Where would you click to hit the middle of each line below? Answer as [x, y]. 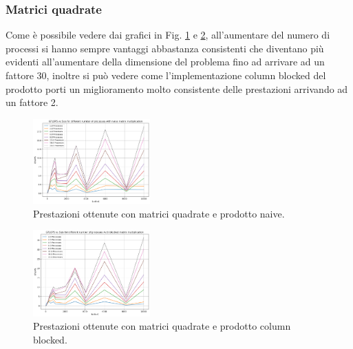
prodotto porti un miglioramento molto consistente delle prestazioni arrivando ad [177, 88]
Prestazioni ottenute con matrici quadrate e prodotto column [162, 326]
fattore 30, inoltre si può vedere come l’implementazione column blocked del [166, 75]
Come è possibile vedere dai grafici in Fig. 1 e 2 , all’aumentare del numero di [168, 35]
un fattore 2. [32, 102]
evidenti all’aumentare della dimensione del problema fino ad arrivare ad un [165, 62]
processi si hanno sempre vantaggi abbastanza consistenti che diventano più [165, 48]
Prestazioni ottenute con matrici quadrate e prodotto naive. [159, 213]
